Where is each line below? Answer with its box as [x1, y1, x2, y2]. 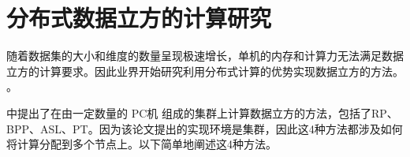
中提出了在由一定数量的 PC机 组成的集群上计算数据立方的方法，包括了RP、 [6, 104, 398, 121]
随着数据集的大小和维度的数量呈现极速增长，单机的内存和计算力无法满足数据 [6, 47, 404, 64]
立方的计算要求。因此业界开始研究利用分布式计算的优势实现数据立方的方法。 [6, 62, 404, 79]
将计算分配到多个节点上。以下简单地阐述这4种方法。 [6, 136, 277, 152]
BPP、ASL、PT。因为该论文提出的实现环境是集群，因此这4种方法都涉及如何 [6, 120, 403, 136]
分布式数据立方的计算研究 [6, 2, 272, 34]
